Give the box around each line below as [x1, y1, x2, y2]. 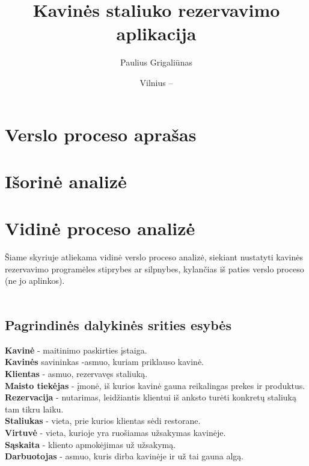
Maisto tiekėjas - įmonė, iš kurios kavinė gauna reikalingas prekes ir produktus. [5, 379, 305, 391]
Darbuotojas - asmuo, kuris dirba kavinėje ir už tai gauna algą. [5, 450, 244, 462]
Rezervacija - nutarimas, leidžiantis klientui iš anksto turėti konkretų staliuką [5, 391, 297, 403]
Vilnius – [139, 76, 173, 88]
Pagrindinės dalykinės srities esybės [5, 315, 231, 334]
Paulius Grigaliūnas [120, 56, 192, 69]
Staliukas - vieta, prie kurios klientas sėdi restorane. [5, 414, 201, 427]
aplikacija [116, 21, 197, 46]
